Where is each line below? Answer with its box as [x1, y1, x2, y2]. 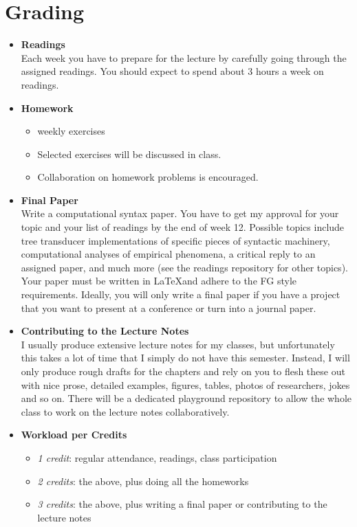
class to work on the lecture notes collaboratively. [21, 404, 230, 418]
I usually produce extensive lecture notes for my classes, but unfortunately [21, 337, 335, 351]
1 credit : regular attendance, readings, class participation [37, 450, 277, 464]
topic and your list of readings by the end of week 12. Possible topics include [21, 220, 345, 234]
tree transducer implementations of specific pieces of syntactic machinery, [21, 233, 330, 247]
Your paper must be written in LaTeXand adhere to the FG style [21, 273, 296, 288]
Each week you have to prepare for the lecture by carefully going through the [21, 50, 347, 65]
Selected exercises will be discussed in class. [37, 146, 221, 161]
